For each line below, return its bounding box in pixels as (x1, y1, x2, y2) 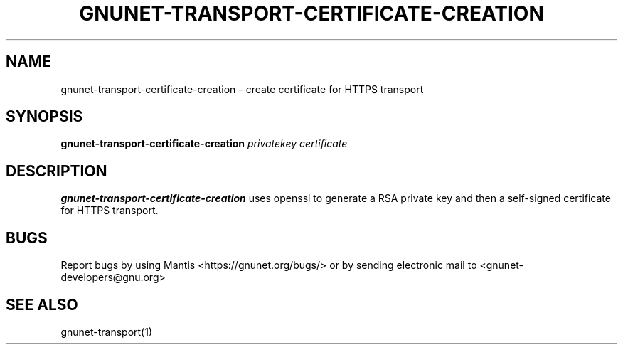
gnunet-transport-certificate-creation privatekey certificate (60, 137, 348, 150)
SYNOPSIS (6, 107, 83, 126)
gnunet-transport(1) (60, 325, 153, 338)
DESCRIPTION (6, 161, 107, 180)
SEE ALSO (6, 295, 78, 314)
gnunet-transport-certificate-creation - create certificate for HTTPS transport (60, 83, 424, 95)
